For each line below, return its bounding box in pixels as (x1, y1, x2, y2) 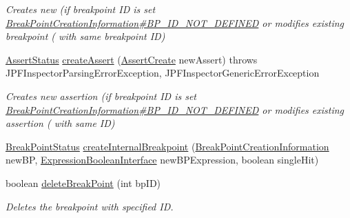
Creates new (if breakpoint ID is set (6, 2, 156, 16)
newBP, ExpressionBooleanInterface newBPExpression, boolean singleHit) (6, 152, 319, 167)
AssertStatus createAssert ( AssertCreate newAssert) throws (6, 52, 258, 66)
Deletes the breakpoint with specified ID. (6, 199, 174, 213)
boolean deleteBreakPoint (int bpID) (6, 175, 161, 190)
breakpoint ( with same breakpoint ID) (6, 29, 165, 43)
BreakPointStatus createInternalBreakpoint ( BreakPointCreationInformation (6, 139, 329, 153)
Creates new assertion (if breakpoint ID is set (6, 88, 197, 103)
